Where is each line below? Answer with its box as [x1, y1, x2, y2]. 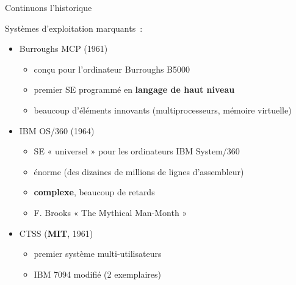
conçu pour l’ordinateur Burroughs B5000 [34, 62, 190, 75]
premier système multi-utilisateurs [34, 247, 162, 260]
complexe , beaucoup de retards [34, 186, 155, 198]
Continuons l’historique [5, 1, 92, 13]
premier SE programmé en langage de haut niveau [34, 83, 235, 96]
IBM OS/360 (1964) [19, 124, 95, 137]
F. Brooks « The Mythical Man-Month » [34, 206, 187, 218]
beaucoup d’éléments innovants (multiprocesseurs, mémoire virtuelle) [34, 103, 292, 116]
